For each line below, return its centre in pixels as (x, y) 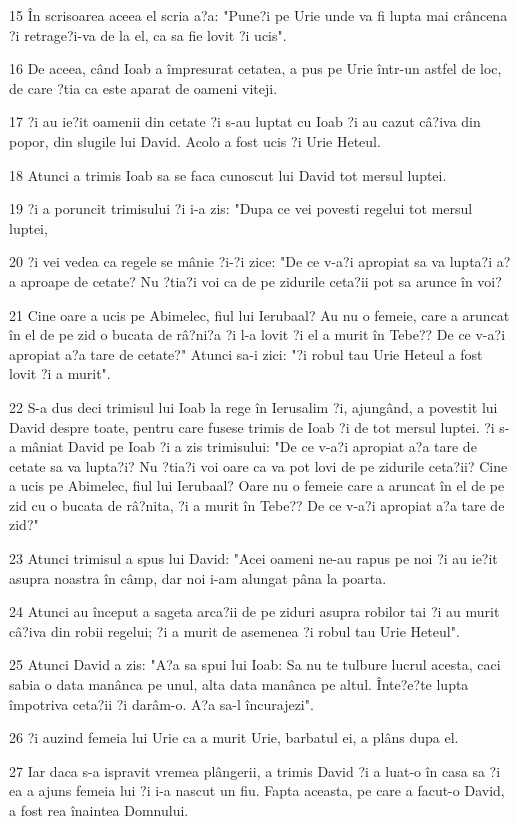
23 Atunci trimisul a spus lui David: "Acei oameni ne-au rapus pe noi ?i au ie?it (253, 558)
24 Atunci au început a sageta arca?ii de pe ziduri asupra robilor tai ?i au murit (254, 611)
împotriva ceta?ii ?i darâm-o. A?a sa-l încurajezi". (161, 703)
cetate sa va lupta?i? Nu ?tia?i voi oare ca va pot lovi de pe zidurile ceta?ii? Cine (258, 465)
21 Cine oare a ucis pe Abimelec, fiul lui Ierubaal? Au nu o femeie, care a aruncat (259, 314)
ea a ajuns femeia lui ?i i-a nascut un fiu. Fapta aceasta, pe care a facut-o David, (257, 790)
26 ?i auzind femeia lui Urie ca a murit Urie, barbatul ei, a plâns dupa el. (234, 737)
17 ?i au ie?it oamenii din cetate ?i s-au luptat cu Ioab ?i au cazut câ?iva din (245, 121)
